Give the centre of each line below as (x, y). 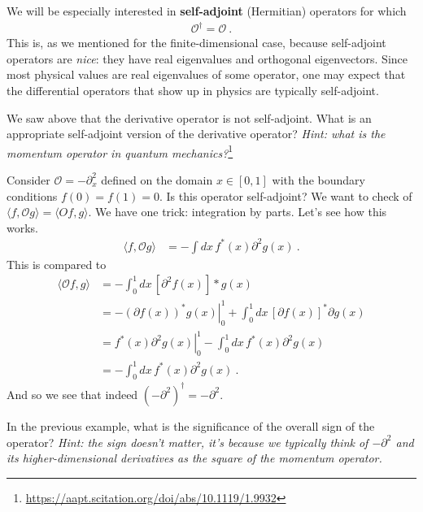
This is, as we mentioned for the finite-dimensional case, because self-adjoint (196, 43)
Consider (28, 179)
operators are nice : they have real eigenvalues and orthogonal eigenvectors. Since (207, 58)
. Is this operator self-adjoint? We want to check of (286, 195)
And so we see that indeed (72, 394)
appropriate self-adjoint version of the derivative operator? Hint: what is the (196, 134)
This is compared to (57, 264)
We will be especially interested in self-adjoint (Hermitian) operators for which (207, 11)
